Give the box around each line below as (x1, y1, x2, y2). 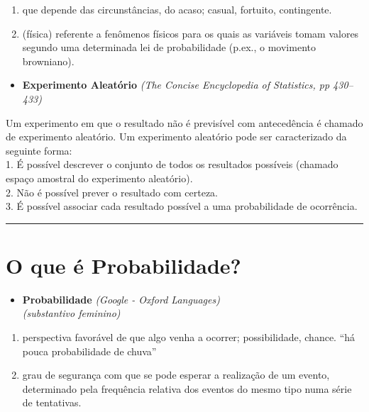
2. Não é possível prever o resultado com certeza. (6, 184, 218, 199)
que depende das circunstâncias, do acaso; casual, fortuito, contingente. (22, 2, 332, 16)
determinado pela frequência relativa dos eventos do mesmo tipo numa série (22, 381, 352, 396)
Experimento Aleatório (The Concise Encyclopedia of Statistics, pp (22, 77, 330, 92)
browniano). (22, 53, 75, 68)
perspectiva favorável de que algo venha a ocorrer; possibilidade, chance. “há (22, 330, 356, 345)
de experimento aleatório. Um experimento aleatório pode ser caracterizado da (6, 129, 347, 144)
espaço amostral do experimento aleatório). (6, 170, 193, 185)
